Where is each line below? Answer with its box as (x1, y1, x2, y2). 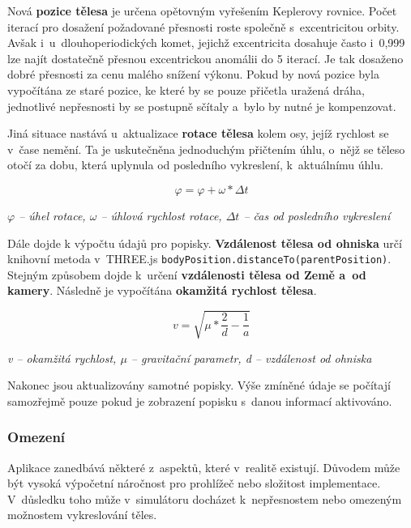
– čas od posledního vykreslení (243, 207, 391, 224)
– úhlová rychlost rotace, (101, 207, 222, 224)
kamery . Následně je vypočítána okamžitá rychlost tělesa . (7, 282, 317, 299)
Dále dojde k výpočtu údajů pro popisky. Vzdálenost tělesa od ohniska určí (7, 234, 402, 251)
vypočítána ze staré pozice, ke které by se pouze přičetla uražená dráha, (7, 81, 365, 98)
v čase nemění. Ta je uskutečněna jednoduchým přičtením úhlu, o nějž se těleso (7, 140, 405, 157)
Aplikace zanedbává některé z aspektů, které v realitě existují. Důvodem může (7, 458, 400, 475)
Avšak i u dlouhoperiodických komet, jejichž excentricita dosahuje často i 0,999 (7, 34, 405, 51)
